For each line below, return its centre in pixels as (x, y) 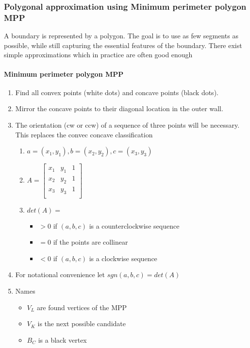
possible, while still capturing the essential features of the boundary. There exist (123, 45)
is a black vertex (62, 340)
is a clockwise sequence (123, 258)
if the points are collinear (91, 242)
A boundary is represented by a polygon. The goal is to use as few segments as (121, 36)
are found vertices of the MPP (82, 307)
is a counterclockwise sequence (134, 225)
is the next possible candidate (82, 323)
